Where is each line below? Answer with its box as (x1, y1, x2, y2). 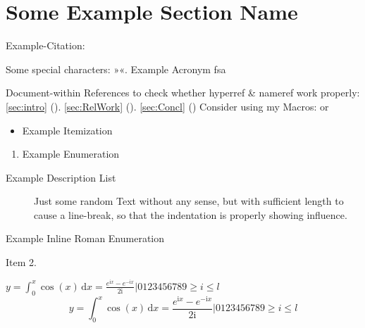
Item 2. (6, 255, 37, 270)
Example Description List (6, 170, 116, 184)
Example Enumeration (22, 146, 120, 161)
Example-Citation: (6, 38, 85, 53)
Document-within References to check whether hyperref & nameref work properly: (6, 85, 360, 100)
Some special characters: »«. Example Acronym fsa (6, 61, 226, 76)
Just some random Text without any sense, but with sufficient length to (34, 194, 344, 208)
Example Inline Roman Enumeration (6, 231, 165, 246)
